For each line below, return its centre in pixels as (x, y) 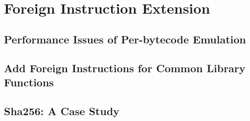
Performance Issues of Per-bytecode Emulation (125, 39)
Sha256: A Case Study (62, 111)
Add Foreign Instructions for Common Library (125, 68)
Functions (29, 82)
